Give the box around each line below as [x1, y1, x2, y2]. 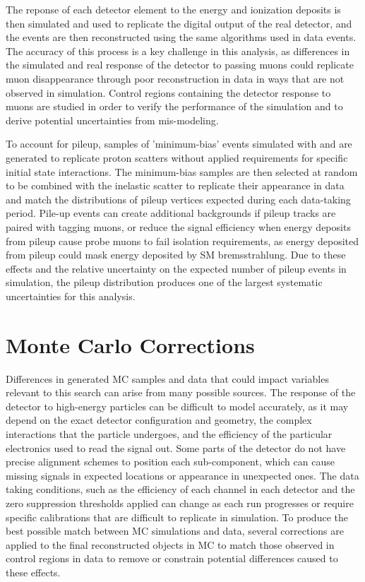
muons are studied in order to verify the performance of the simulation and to [6, 99, 343, 114]
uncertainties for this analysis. [6, 288, 136, 303]
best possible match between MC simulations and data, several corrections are [6, 523, 344, 538]
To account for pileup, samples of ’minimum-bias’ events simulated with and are [6, 136, 352, 151]
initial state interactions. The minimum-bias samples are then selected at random [6, 164, 358, 179]
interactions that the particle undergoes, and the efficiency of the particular [6, 426, 333, 441]
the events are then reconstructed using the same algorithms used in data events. [6, 30, 357, 44]
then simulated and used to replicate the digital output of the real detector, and [6, 16, 352, 30]
